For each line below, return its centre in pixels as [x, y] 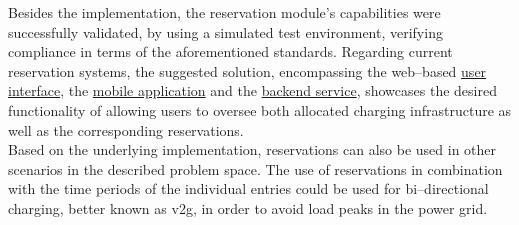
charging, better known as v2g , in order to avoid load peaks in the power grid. [248, 207]
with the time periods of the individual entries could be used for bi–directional [248, 188]
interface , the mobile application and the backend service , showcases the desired [252, 90]
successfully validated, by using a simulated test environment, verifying [225, 31]
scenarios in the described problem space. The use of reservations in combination [255, 168]
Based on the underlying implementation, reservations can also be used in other [252, 149]
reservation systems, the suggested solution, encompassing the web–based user [247, 70]
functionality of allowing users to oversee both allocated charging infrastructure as [260, 109]
